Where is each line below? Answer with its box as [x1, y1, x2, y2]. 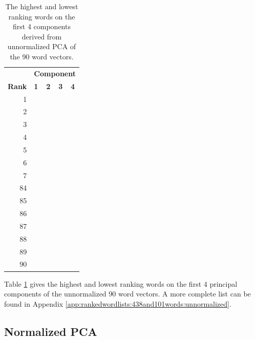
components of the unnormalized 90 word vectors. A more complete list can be [4, 288, 251, 299]
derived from [22, 31, 62, 41]
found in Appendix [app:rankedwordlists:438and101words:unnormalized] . [4, 298, 231, 309]
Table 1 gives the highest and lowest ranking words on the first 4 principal [4, 278, 238, 289]
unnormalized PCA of [7, 41, 76, 52]
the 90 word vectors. [10, 51, 74, 61]
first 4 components [13, 21, 71, 32]
